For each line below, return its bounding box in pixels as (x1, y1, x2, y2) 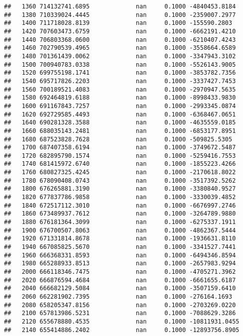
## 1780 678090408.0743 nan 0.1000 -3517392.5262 (4, 177, 236, 184)
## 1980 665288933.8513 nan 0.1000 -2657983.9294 (4, 260, 236, 267)
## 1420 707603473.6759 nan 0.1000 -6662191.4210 (4, 27, 236, 35)
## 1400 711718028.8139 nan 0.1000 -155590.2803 (4, 19, 233, 27)
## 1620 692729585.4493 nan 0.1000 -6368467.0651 (4, 111, 236, 118)
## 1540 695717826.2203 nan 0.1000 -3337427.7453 (4, 77, 236, 85)
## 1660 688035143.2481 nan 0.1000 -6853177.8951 (4, 127, 236, 134)
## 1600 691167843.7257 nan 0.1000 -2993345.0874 (4, 102, 236, 110)
